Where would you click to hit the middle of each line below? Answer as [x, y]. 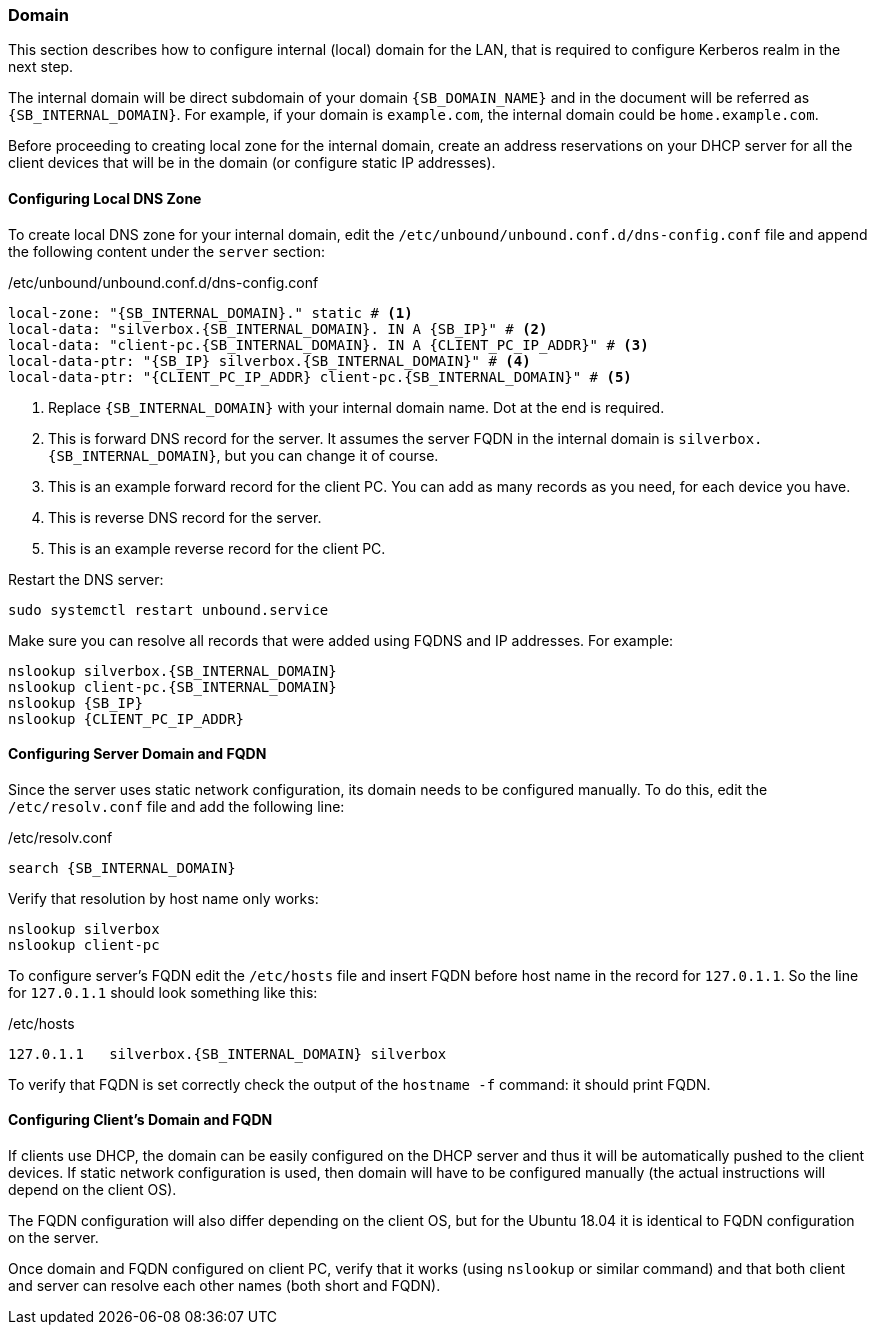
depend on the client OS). [92, 1190]
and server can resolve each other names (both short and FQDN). [224, 1286]
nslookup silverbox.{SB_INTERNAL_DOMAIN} [172, 670]
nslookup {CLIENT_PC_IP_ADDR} [126, 718]
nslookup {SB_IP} [75, 702]
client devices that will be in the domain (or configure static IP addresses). [252, 163]
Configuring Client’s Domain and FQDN [140, 1120]
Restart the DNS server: [86, 579]
